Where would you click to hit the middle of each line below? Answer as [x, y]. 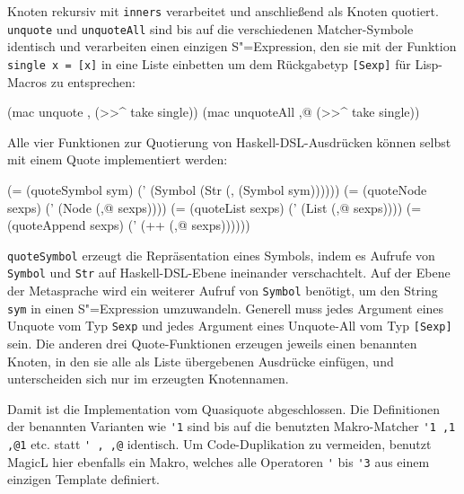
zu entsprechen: [93, 81]
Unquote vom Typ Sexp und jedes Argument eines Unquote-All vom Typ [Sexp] [230, 326]
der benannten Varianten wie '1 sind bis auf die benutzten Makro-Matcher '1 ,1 [232, 426]
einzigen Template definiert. [83, 479]
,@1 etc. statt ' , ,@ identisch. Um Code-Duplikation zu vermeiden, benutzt [219, 444]
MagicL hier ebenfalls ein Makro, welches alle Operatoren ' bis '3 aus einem [219, 461]
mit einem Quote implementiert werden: [118, 159]
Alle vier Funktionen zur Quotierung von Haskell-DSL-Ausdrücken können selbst [229, 141]
